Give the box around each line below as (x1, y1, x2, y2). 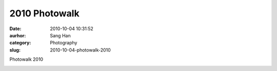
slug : (9, 46, 21, 53)
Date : (9, 26, 22, 32)
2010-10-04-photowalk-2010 (50, 46, 111, 53)
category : (9, 40, 31, 46)
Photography (50, 40, 77, 46)
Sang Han (50, 32, 71, 38)
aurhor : (9, 32, 26, 38)
